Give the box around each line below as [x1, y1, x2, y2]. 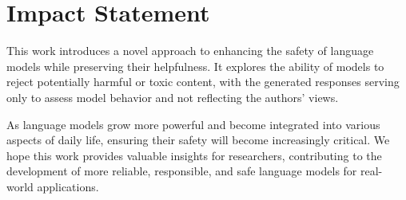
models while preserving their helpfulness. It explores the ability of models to [6, 57, 384, 74]
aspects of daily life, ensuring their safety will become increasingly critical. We [6, 131, 390, 148]
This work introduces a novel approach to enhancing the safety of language [6, 42, 374, 59]
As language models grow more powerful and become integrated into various [6, 116, 380, 132]
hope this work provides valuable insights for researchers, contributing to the [6, 147, 382, 163]
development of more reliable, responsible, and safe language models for [6, 163, 357, 179]
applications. [37, 178, 99, 194]
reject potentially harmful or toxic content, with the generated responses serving [6, 73, 400, 90]
